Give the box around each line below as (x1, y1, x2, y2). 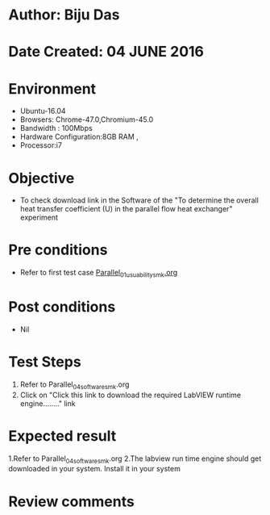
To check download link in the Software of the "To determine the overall (19, 195, 260, 205)
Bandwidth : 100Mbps (19, 124, 93, 133)
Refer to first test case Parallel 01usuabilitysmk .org (19, 268, 178, 279)
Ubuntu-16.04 (19, 107, 66, 116)
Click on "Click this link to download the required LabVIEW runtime (19, 390, 242, 400)
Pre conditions (8, 241, 108, 259)
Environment (8, 79, 97, 98)
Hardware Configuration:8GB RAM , (19, 132, 139, 142)
